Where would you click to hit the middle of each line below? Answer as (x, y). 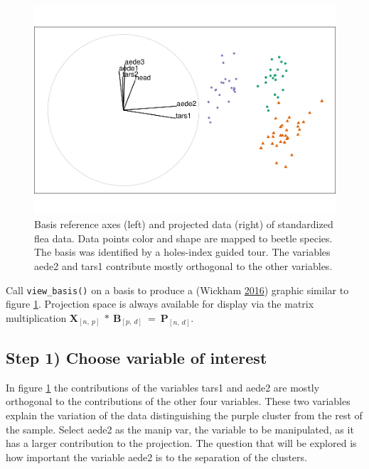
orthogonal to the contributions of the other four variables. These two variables (178, 401)
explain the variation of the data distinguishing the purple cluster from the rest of (184, 415)
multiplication (36, 317)
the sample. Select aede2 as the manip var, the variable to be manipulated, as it (180, 429)
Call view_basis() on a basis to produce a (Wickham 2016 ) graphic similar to (177, 290)
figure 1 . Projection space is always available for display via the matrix (160, 304)
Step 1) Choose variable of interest (137, 357)
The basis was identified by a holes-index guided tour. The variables (182, 252)
